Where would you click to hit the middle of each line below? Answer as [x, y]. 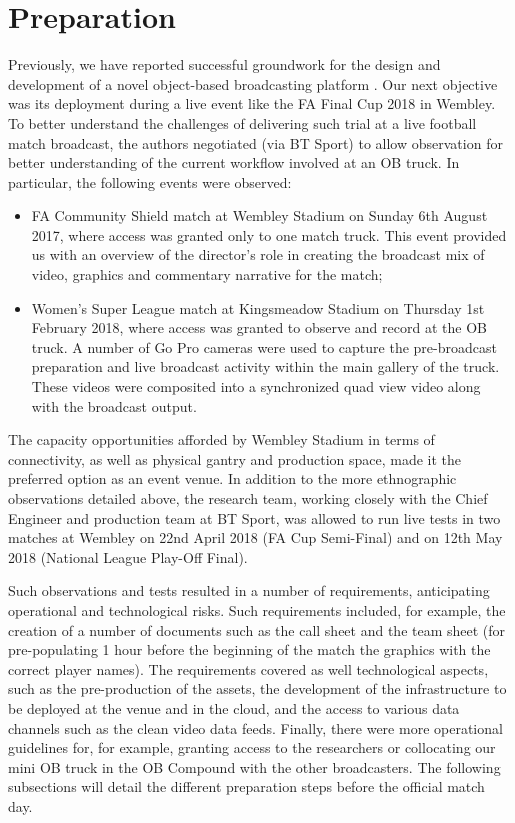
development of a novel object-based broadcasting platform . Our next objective [253, 83]
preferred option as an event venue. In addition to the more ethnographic [232, 478]
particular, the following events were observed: [150, 181]
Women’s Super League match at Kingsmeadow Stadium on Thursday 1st [258, 307]
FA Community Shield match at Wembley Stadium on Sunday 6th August [259, 215]
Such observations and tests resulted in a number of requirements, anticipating [249, 590]
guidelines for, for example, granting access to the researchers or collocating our [252, 747]
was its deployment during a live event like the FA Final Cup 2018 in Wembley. [252, 103]
